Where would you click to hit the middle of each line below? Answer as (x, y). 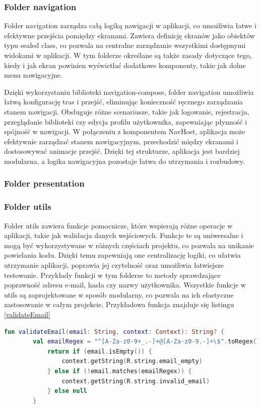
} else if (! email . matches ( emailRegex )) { (119, 371)
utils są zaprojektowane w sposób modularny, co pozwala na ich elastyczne (119, 294)
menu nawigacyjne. (33, 75)
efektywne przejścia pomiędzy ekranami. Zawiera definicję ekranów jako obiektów (129, 35)
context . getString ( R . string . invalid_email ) (136, 381)
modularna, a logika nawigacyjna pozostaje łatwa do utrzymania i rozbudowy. (124, 161)
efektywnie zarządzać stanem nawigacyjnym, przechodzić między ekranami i (121, 141)
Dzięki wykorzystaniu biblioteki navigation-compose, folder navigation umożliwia (129, 92)
